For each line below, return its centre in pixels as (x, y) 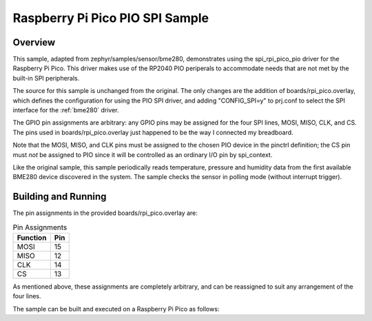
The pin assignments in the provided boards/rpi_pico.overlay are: (105, 213)
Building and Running (60, 197)
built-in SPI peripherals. (46, 78)
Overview (34, 42)
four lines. (27, 296)
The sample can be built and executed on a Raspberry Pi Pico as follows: (116, 309)
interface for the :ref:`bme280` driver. (66, 110)
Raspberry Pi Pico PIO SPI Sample (111, 18)
